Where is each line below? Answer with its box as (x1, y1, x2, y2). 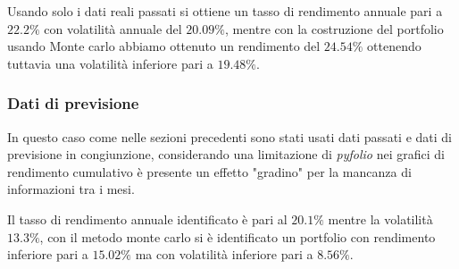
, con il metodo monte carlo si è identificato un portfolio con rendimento (39, 227, 436, 246)
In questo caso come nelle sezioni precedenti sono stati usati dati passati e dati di (7, 127, 452, 146)
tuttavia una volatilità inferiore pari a (7, 54, 213, 72)
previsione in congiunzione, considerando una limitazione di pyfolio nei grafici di (7, 145, 445, 164)
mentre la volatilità (328, 209, 433, 228)
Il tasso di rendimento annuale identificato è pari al (7, 209, 288, 228)
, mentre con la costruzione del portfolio (224, 19, 444, 38)
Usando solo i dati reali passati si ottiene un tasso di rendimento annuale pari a (7, 2, 443, 20)
